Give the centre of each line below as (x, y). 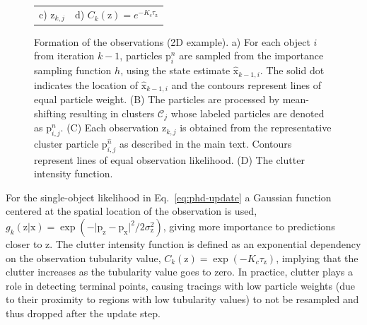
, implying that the (317, 258)
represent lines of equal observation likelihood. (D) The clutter (169, 159)
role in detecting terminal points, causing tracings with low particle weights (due (180, 285)
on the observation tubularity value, (83, 258)
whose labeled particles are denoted (247, 113)
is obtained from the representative (256, 128)
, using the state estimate (175, 70)
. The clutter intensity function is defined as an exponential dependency (205, 244)
